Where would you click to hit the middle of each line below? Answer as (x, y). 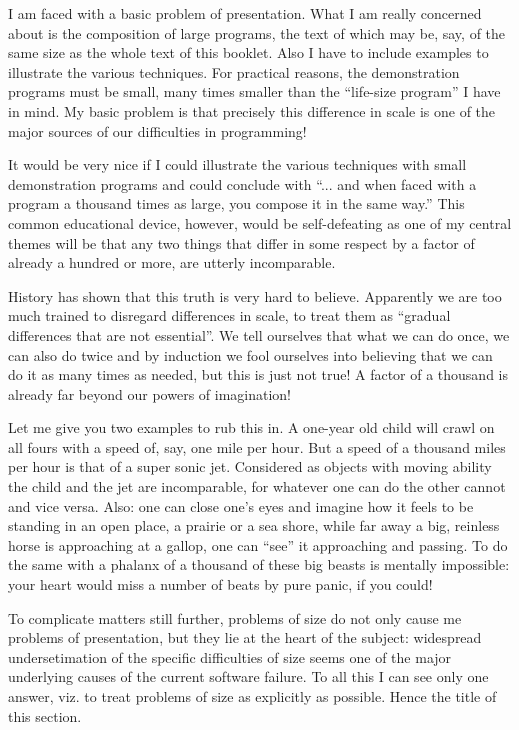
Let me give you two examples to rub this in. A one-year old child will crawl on (251, 427)
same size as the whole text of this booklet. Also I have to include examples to (248, 52)
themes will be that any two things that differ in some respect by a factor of (241, 242)
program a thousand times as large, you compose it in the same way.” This (236, 203)
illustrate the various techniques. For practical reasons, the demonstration (234, 71)
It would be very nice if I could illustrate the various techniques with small (237, 164)
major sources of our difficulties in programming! (157, 130)
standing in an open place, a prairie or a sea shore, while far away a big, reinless (254, 525)
